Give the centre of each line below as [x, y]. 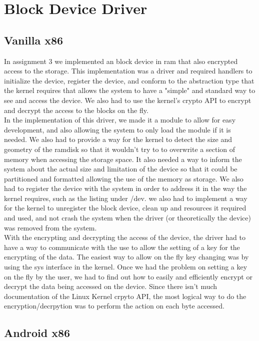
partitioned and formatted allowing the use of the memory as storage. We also [124, 178]
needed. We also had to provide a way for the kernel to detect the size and [118, 139]
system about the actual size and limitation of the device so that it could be [121, 169]
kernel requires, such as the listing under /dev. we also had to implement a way [126, 198]
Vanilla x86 [34, 40]
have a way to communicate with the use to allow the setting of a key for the [122, 247]
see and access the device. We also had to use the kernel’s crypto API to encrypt [128, 100]
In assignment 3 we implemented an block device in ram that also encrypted [121, 61]
